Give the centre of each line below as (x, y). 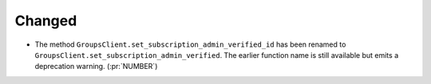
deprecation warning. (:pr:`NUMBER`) (96, 67)
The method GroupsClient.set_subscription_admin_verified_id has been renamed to (190, 44)
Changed (46, 21)
